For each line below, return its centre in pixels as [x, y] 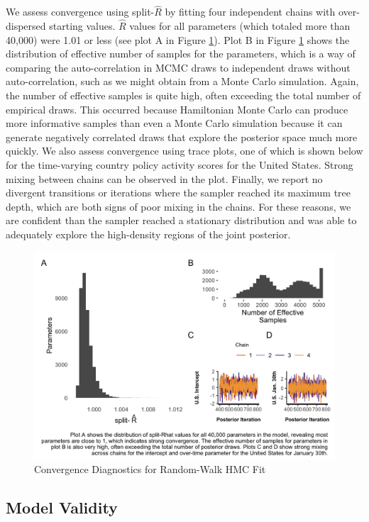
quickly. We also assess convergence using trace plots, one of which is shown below [184, 151]
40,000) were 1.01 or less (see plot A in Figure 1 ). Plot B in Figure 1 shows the [178, 39]
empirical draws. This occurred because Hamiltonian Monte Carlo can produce [177, 109]
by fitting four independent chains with [250, 12]
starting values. [82, 26]
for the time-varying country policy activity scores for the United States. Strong [180, 164]
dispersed [26, 26]
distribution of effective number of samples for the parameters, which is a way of [181, 54]
